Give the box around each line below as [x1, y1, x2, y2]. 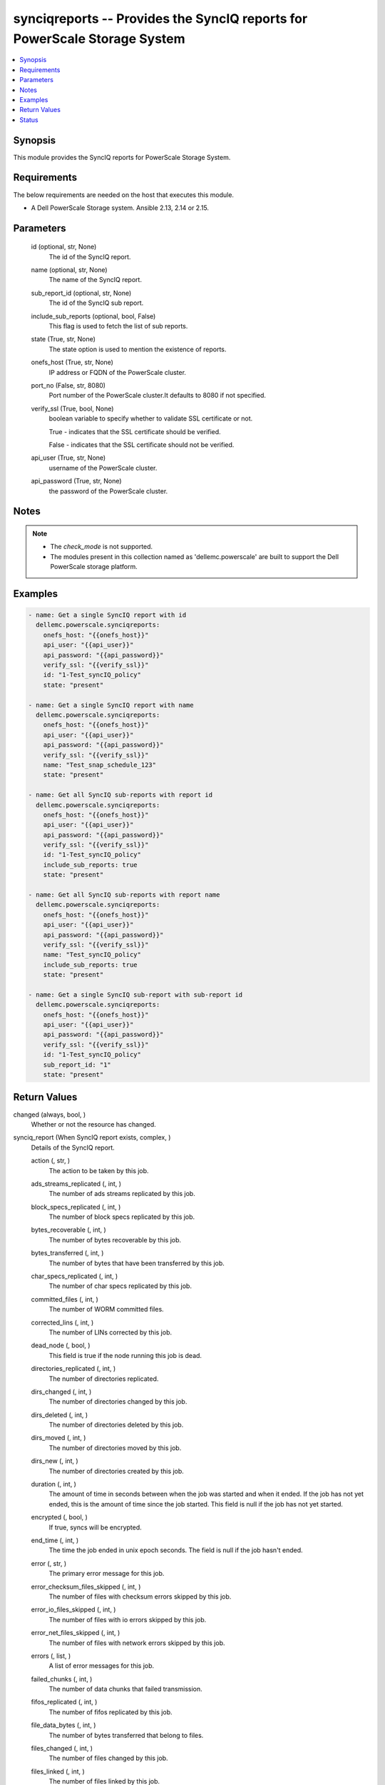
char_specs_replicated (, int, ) [31, 1272, 118, 1281]
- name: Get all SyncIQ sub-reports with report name [28, 891, 220, 899]
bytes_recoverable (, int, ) [31, 1225, 106, 1235]
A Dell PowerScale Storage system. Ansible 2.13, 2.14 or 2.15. [31, 203, 210, 212]
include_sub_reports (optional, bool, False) [31, 311, 156, 321]
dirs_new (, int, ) [31, 1457, 78, 1465]
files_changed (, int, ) [31, 1744, 93, 1753]
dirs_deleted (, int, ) [31, 1410, 88, 1419]
